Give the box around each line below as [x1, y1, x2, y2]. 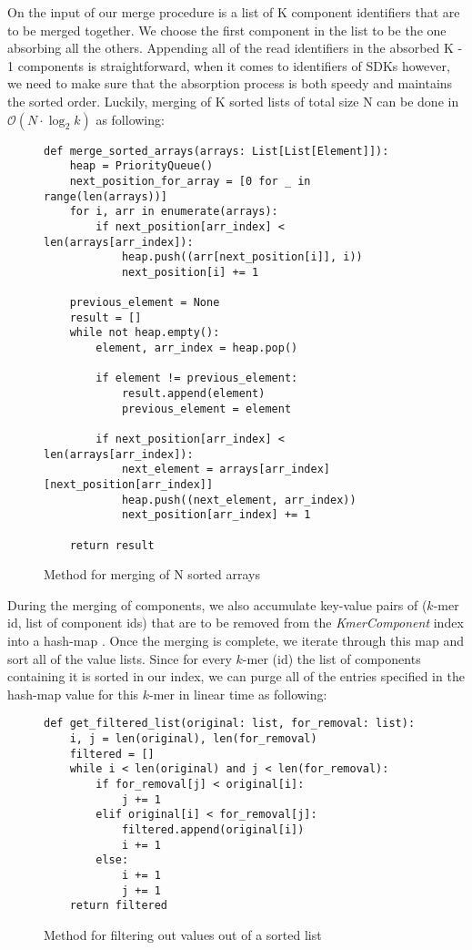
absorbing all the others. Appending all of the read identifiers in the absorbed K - [7, 38, 463, 57]
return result [69, 538, 155, 552]
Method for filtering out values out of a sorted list [44, 924, 322, 944]
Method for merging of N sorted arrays [44, 565, 260, 584]
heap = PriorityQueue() [69, 159, 214, 173]
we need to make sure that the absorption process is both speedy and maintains [7, 74, 453, 93]
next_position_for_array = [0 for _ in [69, 174, 311, 188]
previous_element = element [121, 402, 292, 415]
